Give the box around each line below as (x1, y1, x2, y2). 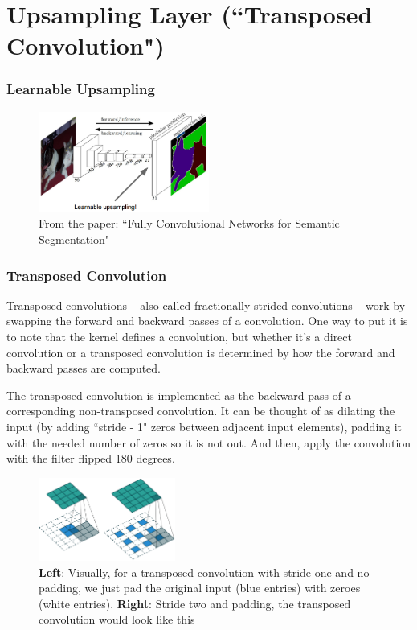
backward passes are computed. (6, 360, 161, 377)
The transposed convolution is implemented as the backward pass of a (6, 386, 351, 403)
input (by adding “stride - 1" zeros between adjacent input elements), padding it (6, 418, 403, 434)
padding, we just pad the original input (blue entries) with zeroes (39, 579, 361, 596)
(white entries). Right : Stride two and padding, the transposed (39, 595, 351, 611)
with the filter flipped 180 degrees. (6, 450, 175, 467)
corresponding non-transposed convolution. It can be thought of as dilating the (6, 402, 395, 419)
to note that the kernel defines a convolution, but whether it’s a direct (6, 328, 352, 345)
